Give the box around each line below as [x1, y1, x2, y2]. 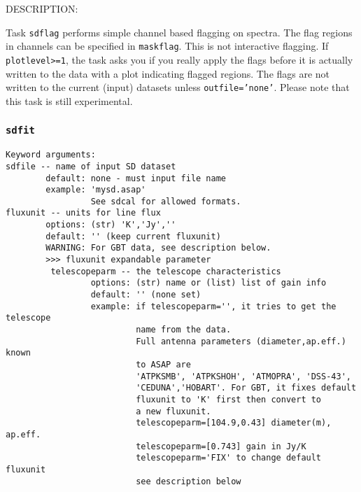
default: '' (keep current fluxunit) [45, 231, 221, 241]
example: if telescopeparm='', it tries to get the [90, 301, 337, 311]
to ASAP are [136, 360, 191, 370]
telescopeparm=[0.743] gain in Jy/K [136, 441, 306, 451]
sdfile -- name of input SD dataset [6, 161, 176, 171]
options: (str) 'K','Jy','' [45, 220, 176, 230]
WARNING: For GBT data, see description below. [45, 243, 271, 253]
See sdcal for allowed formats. [90, 196, 241, 206]
